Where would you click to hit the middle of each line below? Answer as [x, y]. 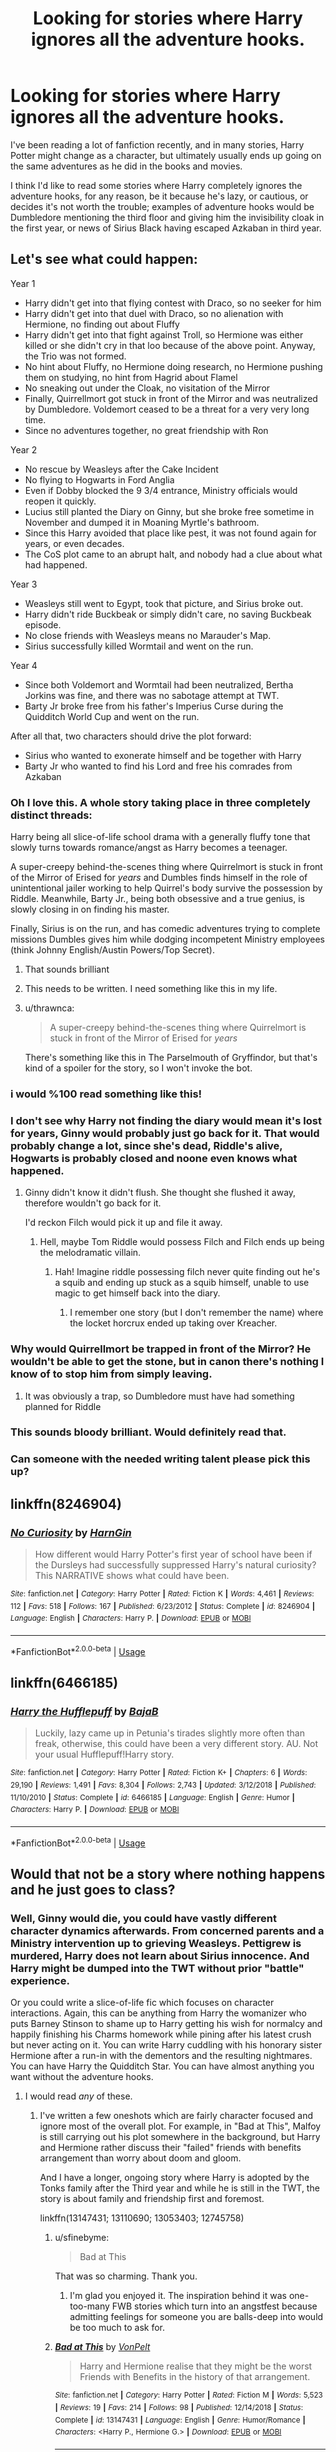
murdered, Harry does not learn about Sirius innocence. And [160, 1955]
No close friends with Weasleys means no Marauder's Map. [148, 635]
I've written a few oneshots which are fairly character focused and [176, 2116]
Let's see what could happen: [104, 259]
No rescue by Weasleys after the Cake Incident [121, 469]
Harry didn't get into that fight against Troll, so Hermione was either [164, 334]
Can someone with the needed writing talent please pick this [160, 1459]
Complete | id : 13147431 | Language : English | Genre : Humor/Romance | [180, 2420]
